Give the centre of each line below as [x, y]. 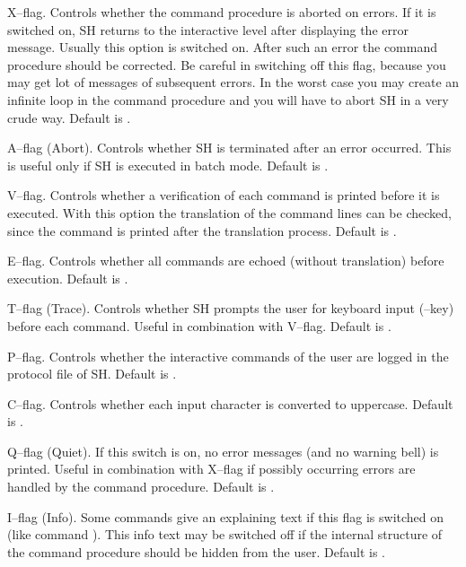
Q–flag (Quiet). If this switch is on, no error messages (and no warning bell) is [223, 451]
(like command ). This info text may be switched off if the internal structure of [225, 534]
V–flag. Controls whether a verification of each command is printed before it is [224, 195]
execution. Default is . [68, 278]
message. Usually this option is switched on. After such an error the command [222, 47]
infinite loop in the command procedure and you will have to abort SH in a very [228, 99]
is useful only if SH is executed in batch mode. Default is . [168, 165]
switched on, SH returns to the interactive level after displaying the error [208, 29]
